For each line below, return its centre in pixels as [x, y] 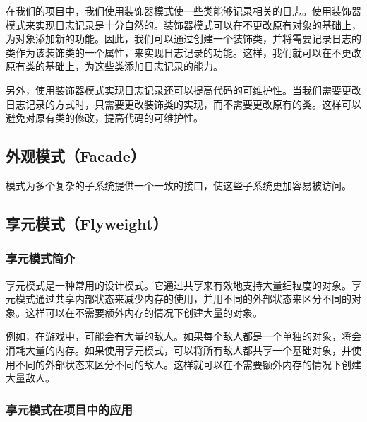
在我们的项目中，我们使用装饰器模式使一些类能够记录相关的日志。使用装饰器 [183, 11]
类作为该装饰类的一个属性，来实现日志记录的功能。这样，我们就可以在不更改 [183, 52]
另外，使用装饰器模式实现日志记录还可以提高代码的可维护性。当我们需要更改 [183, 89]
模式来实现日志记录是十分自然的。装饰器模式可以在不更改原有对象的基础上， [183, 24]
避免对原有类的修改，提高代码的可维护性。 [104, 118]
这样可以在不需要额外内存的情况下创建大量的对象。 [144, 312]
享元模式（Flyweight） [87, 223]
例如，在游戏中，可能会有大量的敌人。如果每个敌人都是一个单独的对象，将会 [183, 336]
